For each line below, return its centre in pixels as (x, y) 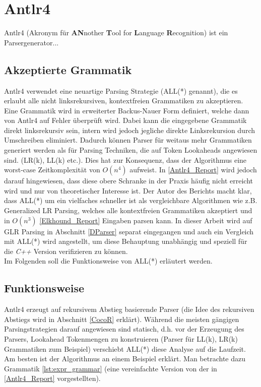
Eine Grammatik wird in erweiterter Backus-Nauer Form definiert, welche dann (127, 110)
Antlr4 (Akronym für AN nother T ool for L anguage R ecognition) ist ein (116, 33)
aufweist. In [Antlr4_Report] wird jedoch (193, 170)
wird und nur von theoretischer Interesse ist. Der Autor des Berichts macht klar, (128, 190)
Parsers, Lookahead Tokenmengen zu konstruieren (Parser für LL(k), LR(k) (121, 339)
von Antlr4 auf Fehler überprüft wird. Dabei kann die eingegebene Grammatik (125, 120)
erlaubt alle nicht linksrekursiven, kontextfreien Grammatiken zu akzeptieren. (124, 101)
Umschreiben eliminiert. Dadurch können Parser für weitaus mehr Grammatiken (128, 140)
